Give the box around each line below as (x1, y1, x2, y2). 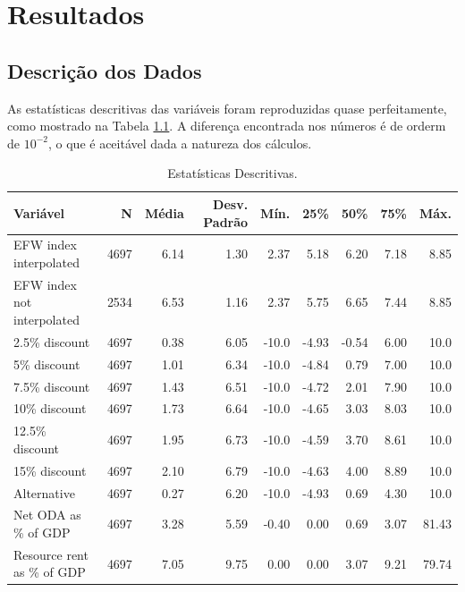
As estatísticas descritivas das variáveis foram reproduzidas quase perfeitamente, (7, 98, 447, 117)
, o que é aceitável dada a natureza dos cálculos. (47, 133, 312, 152)
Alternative (13, 483, 75, 502)
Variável (13, 203, 65, 222)
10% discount (13, 399, 87, 418)
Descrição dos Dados (7, 56, 202, 84)
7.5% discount (13, 376, 90, 395)
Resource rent (13, 545, 89, 563)
